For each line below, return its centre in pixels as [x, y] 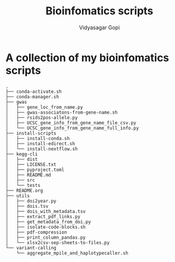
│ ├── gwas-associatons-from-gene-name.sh [62, 112]
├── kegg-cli [22, 154]
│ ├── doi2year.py [31, 201]
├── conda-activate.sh [34, 91]
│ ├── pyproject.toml [35, 170]
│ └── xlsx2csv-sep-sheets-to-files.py [58, 242]
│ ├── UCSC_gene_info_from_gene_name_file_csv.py [71, 123]
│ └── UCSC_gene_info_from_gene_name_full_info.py [72, 128]
